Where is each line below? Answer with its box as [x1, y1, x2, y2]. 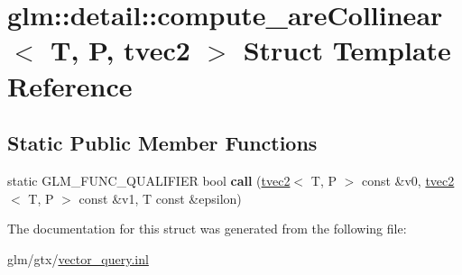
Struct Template [243, 32, 451, 69]
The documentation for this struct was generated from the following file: [7, 219, 407, 238]
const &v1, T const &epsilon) [79, 188, 242, 207]
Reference [7, 67, 133, 104]
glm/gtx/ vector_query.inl [7, 249, 149, 268]
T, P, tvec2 [51, 32, 190, 69]
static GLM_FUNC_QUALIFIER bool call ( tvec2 [7, 170, 291, 189]
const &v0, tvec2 [361, 170, 455, 189]
